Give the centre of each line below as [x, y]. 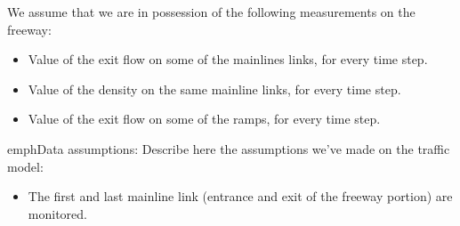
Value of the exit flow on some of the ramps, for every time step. [204, 119]
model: [25, 166]
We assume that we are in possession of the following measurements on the [211, 12]
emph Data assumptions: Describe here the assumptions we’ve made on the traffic [229, 148]
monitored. [57, 213]
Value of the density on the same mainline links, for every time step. [214, 89]
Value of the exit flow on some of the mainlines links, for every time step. [228, 59]
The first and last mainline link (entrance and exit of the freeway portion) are [240, 196]
